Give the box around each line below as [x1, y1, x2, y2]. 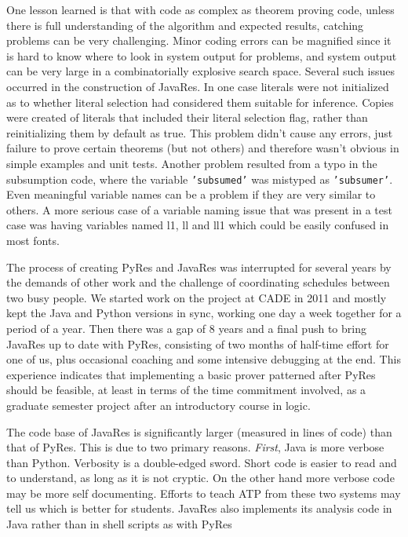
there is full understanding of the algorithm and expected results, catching [6, 16, 364, 33]
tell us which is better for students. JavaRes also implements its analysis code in [6, 500, 392, 517]
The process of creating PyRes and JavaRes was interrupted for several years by [6, 258, 392, 275]
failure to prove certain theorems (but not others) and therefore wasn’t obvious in [6, 140, 399, 156]
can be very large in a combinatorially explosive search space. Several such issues [6, 63, 395, 79]
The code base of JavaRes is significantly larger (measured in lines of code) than [6, 423, 392, 440]
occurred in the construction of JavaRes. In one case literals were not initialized [6, 78, 389, 94]
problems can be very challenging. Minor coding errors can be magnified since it [6, 32, 392, 49]
